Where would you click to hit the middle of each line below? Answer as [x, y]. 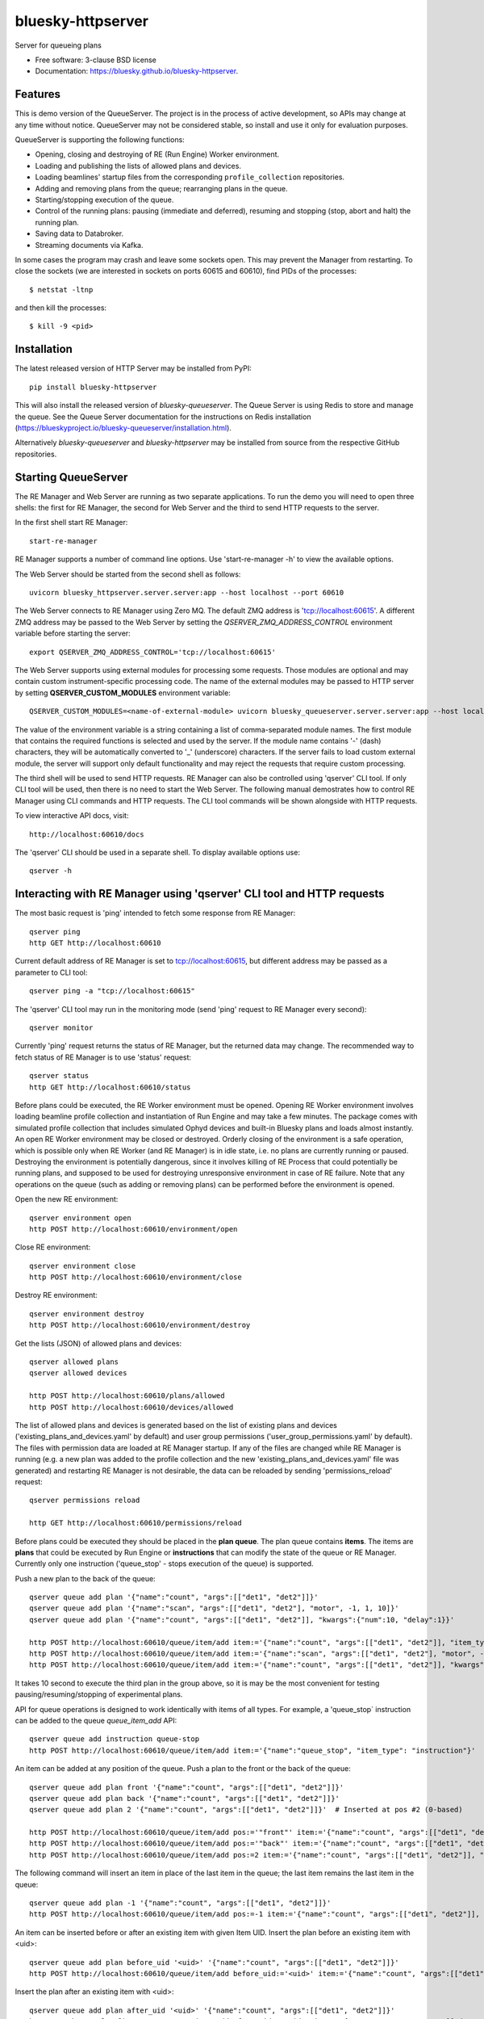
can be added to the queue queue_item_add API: [96, 1720]
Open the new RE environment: [67, 1199]
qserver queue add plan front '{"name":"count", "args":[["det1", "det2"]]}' [187, 1787]
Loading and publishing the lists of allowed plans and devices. [138, 166]
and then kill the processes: [61, 308]
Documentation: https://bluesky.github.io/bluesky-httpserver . [136, 71]
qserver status [59, 1076]
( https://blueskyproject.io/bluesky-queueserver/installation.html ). [123, 427]
